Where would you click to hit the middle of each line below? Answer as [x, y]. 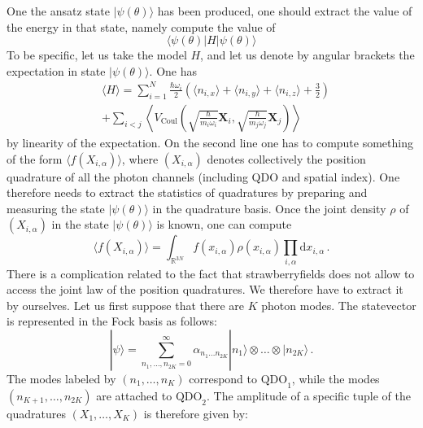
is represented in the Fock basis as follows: [112, 321]
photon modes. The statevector [339, 305]
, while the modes [336, 379]
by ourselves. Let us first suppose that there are [126, 305]
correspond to [223, 379]
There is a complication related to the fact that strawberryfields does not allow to [211, 273]
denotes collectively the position [286, 158]
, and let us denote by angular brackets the [307, 55]
